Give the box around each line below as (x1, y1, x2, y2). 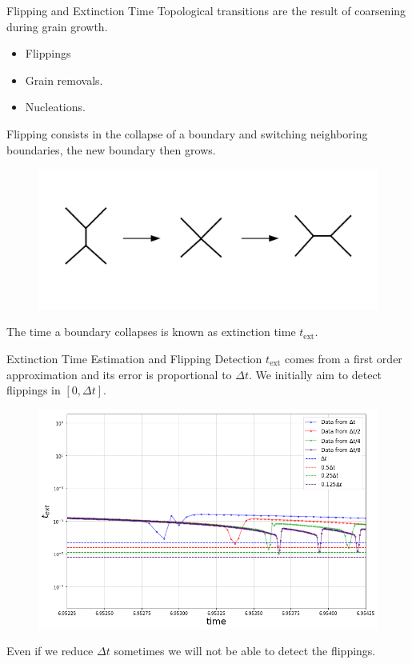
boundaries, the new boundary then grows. (6, 141, 216, 158)
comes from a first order (284, 350, 402, 366)
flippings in (6, 382, 61, 398)
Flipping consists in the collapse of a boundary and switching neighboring (6, 125, 368, 142)
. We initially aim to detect (249, 366, 382, 382)
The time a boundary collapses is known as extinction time (6, 323, 296, 340)
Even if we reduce (6, 642, 94, 659)
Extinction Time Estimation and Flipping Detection (6, 350, 262, 366)
